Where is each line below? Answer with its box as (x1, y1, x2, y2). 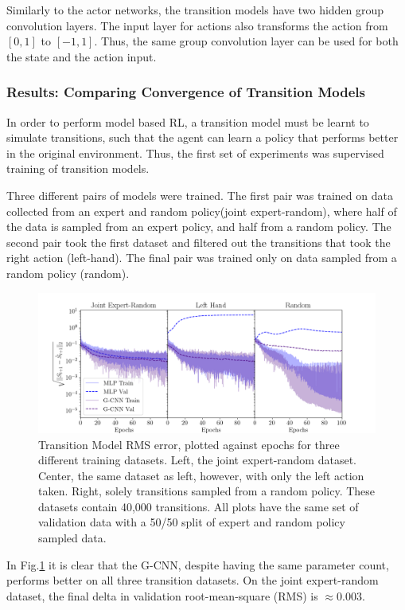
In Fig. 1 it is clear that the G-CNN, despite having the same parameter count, (6, 556, 389, 573)
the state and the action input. (6, 48, 157, 65)
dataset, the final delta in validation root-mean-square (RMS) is (6, 587, 318, 604)
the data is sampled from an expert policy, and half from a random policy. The (6, 218, 391, 235)
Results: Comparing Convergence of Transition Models (6, 82, 365, 102)
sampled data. (38, 530, 107, 546)
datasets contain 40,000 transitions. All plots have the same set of (38, 498, 359, 514)
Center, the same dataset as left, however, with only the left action (38, 467, 364, 483)
